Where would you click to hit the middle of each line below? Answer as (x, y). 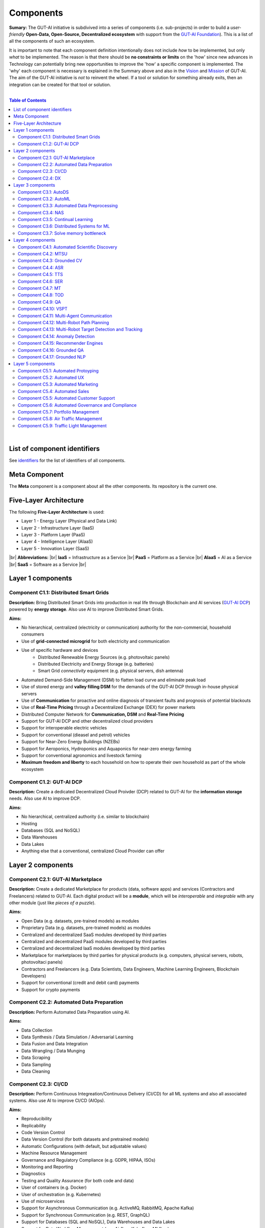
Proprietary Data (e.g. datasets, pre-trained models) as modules (86, 928)
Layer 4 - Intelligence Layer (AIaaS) (57, 542)
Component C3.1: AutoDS (43, 192)
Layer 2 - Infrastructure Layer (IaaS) (58, 528)
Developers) (34, 976)
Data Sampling (36, 1064)
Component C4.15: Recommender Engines (60, 343)
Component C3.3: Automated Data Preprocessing (68, 206)
